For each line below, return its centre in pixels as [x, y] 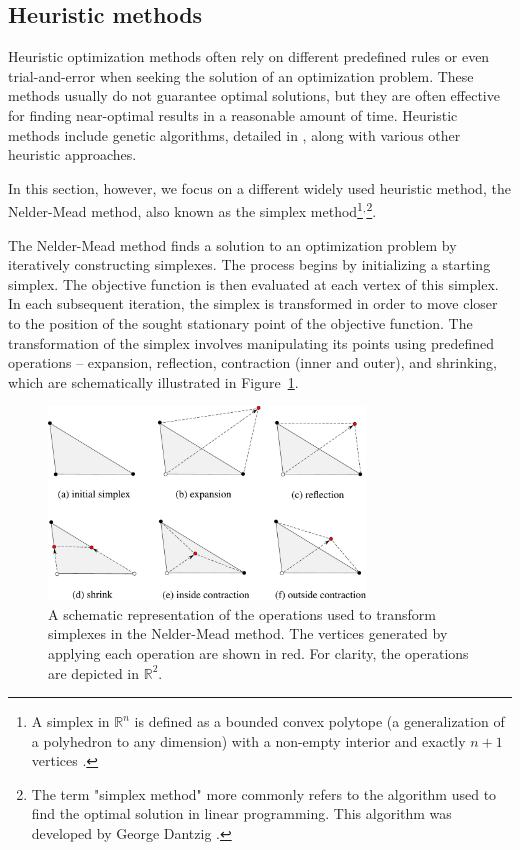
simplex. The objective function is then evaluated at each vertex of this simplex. [253, 283]
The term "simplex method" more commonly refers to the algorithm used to [264, 793]
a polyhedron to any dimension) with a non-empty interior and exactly [248, 740]
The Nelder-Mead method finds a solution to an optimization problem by [232, 244]
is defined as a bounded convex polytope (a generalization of [319, 721]
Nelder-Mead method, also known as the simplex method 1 [185, 210]
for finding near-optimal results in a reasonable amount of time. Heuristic [233, 114]
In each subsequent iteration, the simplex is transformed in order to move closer [253, 303]
